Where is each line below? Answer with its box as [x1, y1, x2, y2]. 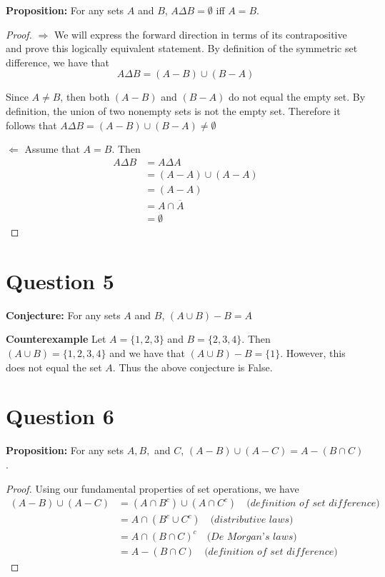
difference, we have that [6, 54, 110, 69]
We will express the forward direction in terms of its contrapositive [54, 26, 347, 41]
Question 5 [6, 266, 114, 295]
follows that [6, 117, 57, 132]
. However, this [280, 346, 346, 361]
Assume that [24, 141, 80, 156]
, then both [60, 89, 110, 104]
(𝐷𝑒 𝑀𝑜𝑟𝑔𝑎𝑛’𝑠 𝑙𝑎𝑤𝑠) [206, 531, 297, 542]
